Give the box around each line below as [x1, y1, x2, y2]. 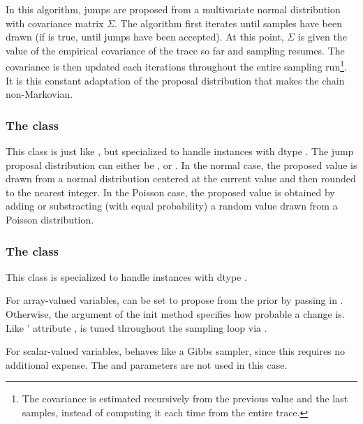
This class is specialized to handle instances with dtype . [6, 269, 247, 284]
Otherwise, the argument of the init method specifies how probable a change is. [6, 307, 345, 321]
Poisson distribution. [6, 212, 94, 226]
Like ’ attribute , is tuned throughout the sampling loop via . [6, 320, 267, 335]
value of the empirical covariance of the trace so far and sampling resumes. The [6, 43, 345, 57]
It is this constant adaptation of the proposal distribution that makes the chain [6, 73, 345, 87]
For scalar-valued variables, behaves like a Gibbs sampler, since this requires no [6, 344, 346, 358]
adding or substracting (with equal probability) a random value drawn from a [6, 198, 338, 213]
